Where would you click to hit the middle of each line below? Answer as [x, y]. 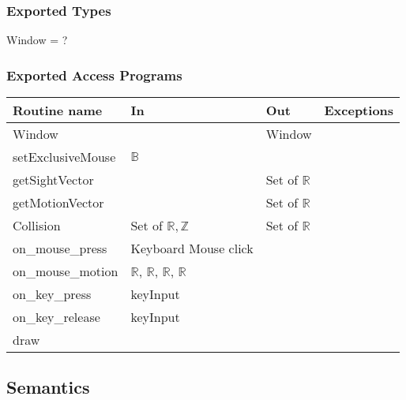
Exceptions [359, 110]
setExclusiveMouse [64, 157]
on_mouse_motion [66, 271]
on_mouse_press [60, 249]
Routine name [58, 110]
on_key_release [56, 317]
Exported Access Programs [94, 75]
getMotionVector [58, 203]
